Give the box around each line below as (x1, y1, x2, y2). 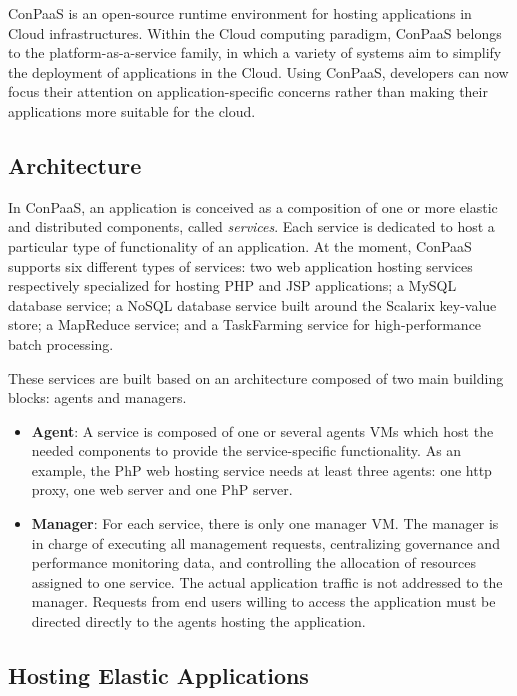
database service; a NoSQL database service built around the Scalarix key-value (8, 294, 497, 315)
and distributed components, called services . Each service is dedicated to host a (8, 216, 495, 237)
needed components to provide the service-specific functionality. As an (31, 440, 462, 461)
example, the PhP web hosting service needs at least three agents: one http (31, 459, 492, 480)
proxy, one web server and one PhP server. (31, 479, 293, 500)
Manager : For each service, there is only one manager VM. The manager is (31, 513, 499, 534)
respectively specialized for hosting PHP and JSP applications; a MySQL (8, 275, 457, 296)
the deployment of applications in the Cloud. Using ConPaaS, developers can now (8, 61, 509, 82)
